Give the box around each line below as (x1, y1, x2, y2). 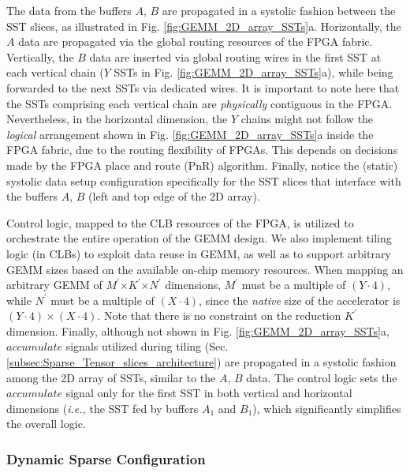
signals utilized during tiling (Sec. (65, 338, 229, 355)
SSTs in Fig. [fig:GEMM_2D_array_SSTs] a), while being (114, 64, 393, 81)
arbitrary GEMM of (6, 276, 102, 293)
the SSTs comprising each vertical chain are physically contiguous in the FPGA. (6, 95, 393, 111)
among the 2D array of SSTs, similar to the (6, 369, 216, 385)
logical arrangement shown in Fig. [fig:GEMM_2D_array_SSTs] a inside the (6, 126, 374, 142)
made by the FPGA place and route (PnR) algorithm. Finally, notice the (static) (6, 156, 398, 173)
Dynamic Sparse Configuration (6, 449, 206, 468)
